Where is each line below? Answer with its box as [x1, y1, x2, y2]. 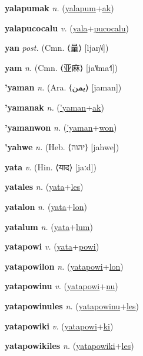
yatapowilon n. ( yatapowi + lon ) [5, 260, 124, 272]
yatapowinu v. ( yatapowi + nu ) [5, 280, 118, 292]
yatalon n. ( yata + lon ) [5, 200, 87, 212]
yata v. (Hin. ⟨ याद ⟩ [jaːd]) [5, 160, 97, 173]
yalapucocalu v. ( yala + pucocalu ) [5, 21, 129, 34]
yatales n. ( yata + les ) [5, 180, 84, 193]
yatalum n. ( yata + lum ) [5, 220, 93, 232]
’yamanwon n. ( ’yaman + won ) [5, 121, 117, 133]
